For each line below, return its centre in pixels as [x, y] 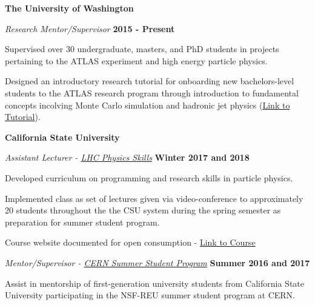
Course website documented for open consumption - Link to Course [130, 242]
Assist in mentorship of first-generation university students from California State [154, 283]
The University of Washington [69, 8]
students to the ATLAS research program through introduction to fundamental [152, 92]
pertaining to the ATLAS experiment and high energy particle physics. [136, 60]
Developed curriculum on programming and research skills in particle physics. [149, 177]
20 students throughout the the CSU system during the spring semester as [143, 210]
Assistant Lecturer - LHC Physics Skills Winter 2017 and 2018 [127, 157]
